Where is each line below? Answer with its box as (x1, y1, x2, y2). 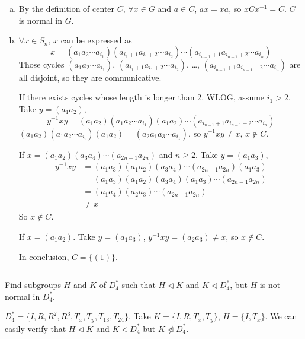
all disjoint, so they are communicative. (18, 71, 162, 83)
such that (121, 278, 156, 291)
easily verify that (5, 322, 66, 334)
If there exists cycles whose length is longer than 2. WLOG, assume (18, 91, 265, 103)
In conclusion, (18, 250, 69, 262)
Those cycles (18, 58, 65, 70)
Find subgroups (5, 278, 61, 291)
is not (259, 278, 281, 291)
